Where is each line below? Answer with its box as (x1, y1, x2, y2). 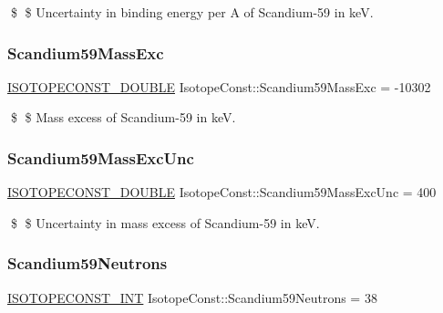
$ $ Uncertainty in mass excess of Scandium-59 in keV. (10, 213, 320, 232)
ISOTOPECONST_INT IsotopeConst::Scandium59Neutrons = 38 (7, 287, 377, 307)
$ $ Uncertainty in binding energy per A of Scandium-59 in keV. (10, 3, 374, 21)
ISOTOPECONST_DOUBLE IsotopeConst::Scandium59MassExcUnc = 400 (7, 183, 437, 202)
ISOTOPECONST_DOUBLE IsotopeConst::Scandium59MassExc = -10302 (7, 77, 431, 96)
